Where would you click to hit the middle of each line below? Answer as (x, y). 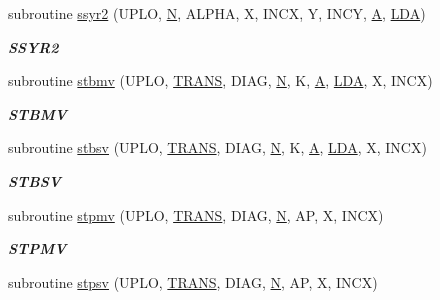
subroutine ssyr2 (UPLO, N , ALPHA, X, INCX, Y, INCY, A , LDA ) (217, 13)
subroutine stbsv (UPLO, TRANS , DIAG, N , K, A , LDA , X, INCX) (217, 147)
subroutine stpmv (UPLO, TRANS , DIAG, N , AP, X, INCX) (196, 214)
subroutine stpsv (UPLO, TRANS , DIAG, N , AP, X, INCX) (193, 281)
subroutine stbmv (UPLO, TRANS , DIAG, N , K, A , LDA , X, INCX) (220, 80)
